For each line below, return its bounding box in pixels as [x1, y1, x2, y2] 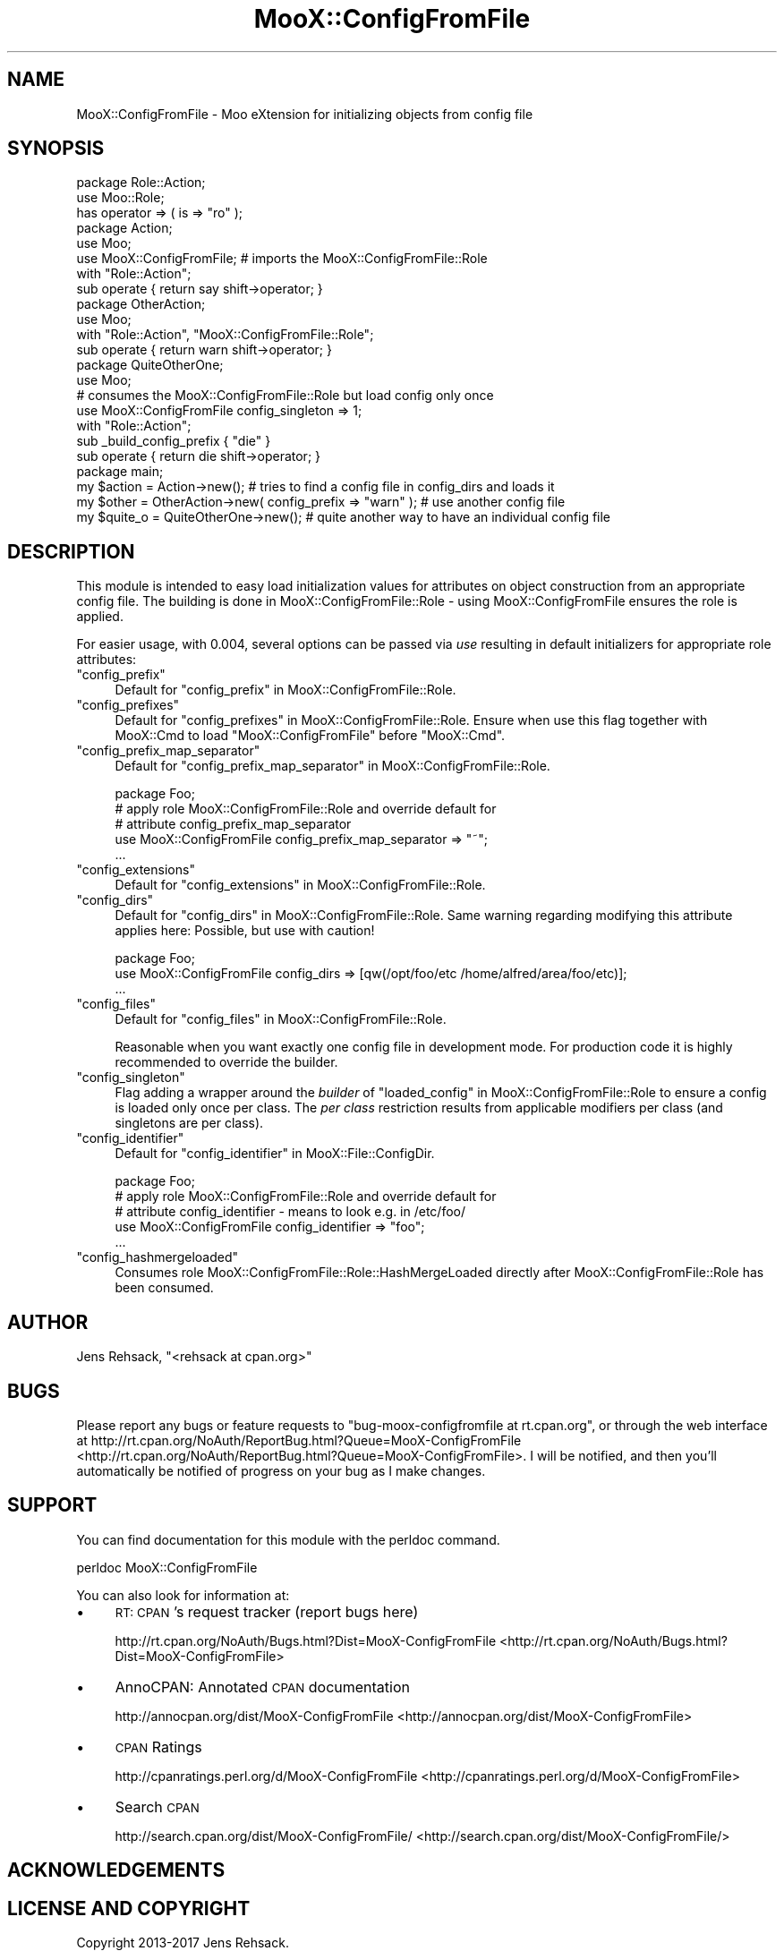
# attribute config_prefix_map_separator [115, 816, 352, 832]
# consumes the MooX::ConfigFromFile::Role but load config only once [76, 388, 494, 404]
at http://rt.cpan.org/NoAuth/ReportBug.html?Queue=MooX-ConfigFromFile [76, 1432, 522, 1448]
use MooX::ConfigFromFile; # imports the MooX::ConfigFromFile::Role [76, 251, 488, 267]
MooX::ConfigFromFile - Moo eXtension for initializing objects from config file [76, 106, 533, 122]
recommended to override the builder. [115, 1054, 338, 1070]
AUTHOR [7, 1310, 89, 1333]
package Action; [76, 220, 173, 236]
